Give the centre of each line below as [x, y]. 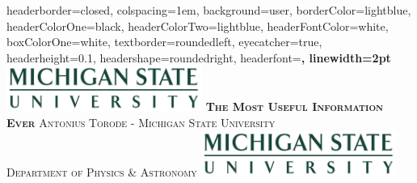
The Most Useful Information [295, 106]
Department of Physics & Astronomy [102, 171]
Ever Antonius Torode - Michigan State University [141, 122]
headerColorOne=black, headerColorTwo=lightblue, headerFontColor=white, [198, 26]
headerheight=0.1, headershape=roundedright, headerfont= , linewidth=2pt [199, 57]
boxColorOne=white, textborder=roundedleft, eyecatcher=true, [164, 42]
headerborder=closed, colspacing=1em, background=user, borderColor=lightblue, [209, 10]
